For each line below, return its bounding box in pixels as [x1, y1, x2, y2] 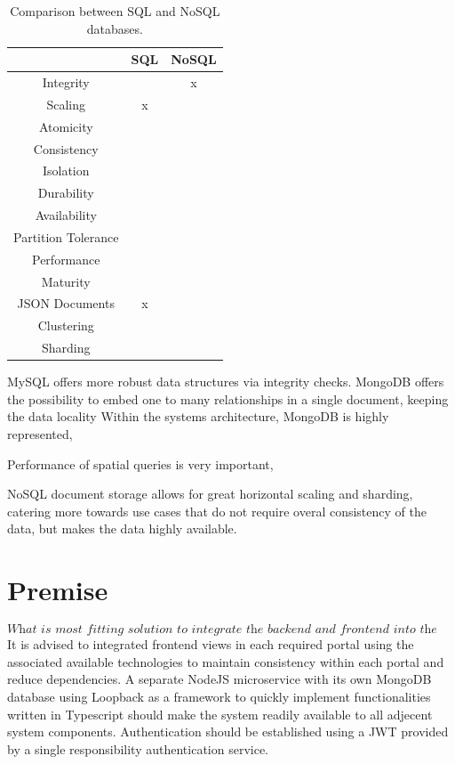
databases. [86, 19, 143, 37]
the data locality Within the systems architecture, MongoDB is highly [7, 407, 389, 426]
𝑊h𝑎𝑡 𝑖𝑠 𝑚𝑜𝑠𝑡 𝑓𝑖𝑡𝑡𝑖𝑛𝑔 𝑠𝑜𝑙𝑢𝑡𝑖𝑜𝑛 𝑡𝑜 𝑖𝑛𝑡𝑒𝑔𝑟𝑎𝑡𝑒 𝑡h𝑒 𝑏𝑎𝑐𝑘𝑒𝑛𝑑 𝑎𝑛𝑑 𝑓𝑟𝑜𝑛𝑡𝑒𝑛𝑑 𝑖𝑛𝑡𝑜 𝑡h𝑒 [7, 623, 437, 637]
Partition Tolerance [13, 227, 119, 246]
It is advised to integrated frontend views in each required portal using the [7, 635, 414, 654]
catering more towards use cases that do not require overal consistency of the [7, 501, 427, 520]
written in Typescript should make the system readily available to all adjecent [7, 704, 433, 723]
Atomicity [38, 117, 93, 135]
